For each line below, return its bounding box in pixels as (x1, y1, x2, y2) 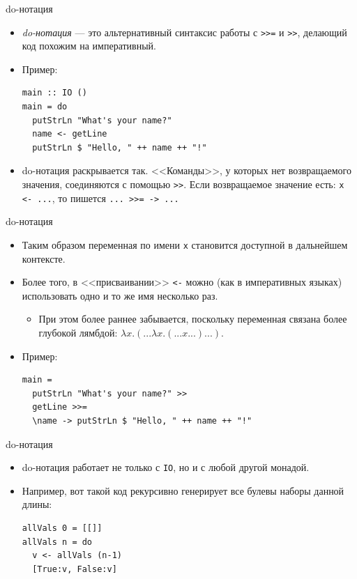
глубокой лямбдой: (38, 325, 118, 339)
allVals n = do (22, 536, 93, 547)
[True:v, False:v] (32, 564, 117, 574)
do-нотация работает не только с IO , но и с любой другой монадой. (22, 460, 310, 474)
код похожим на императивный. (22, 38, 156, 53)
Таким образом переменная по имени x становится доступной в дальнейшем (22, 237, 348, 252)
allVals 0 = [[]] (22, 523, 102, 533)
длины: (22, 497, 52, 511)
